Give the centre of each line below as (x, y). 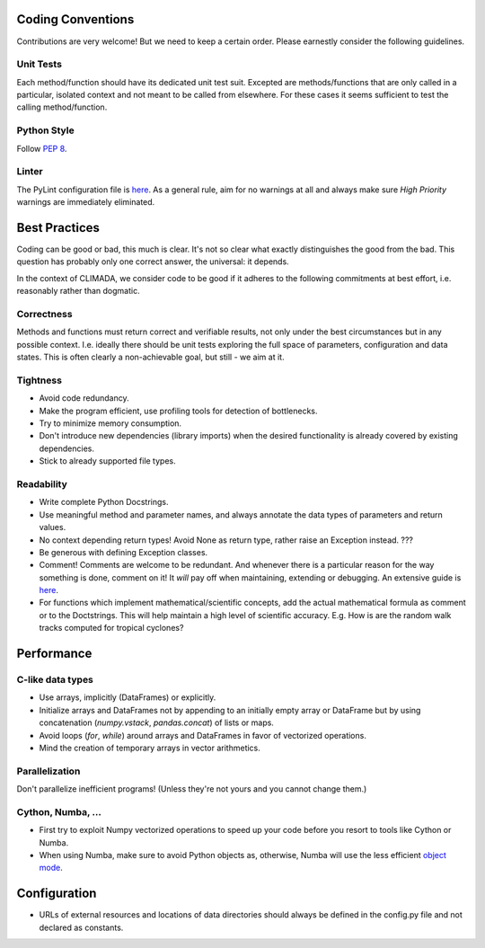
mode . (51, 868)
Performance (54, 654)
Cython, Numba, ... (59, 811)
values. (53, 527)
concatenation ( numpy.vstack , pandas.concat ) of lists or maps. (156, 722)
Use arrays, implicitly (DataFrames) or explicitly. (128, 697)
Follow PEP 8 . (42, 148)
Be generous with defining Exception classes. (123, 552)
